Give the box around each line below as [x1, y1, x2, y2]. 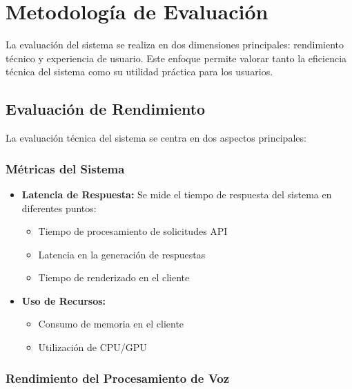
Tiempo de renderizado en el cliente [38, 270, 190, 285]
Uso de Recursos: [21, 293, 106, 307]
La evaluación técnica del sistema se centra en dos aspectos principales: [6, 131, 306, 145]
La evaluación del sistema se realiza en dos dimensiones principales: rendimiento [6, 37, 344, 52]
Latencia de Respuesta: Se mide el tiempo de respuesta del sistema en [21, 187, 332, 201]
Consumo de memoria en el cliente [38, 316, 184, 331]
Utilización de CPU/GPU [38, 340, 147, 354]
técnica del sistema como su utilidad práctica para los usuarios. [6, 64, 273, 79]
